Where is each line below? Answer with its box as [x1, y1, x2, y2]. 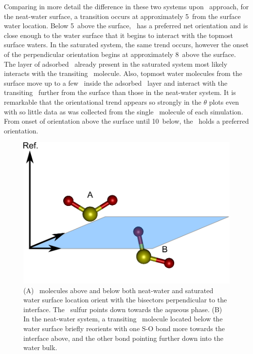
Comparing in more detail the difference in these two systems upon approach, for [4, 1, 249, 11]
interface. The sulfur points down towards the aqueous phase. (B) [23, 304, 222, 314]
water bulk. [23, 342, 57, 353]
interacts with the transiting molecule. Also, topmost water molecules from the [4, 68, 242, 78]
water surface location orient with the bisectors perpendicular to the [23, 295, 227, 305]
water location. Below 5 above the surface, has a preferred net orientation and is [4, 20, 248, 31]
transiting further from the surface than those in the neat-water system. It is [4, 87, 236, 97]
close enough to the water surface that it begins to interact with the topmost [4, 30, 233, 40]
